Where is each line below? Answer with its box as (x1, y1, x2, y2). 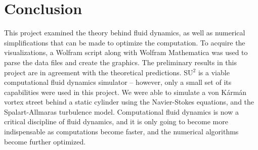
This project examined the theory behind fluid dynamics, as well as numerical (4, 27, 245, 38)
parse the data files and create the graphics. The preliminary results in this (4, 57, 237, 67)
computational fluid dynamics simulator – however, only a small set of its (4, 77, 232, 87)
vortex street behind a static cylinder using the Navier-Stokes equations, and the (4, 96, 254, 107)
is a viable (198, 67, 230, 77)
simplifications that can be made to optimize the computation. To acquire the (4, 37, 245, 47)
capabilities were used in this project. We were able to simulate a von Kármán (4, 86, 247, 97)
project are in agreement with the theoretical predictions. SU (4, 67, 193, 77)
